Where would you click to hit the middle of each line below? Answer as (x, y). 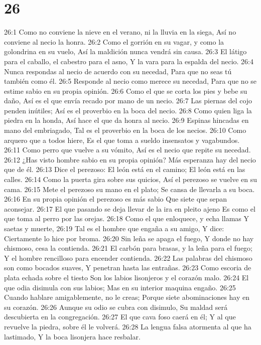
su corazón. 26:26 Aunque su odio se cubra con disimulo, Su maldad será (116, 307)
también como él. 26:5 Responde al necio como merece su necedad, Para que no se (130, 81)
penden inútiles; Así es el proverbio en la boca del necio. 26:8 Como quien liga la (128, 110)
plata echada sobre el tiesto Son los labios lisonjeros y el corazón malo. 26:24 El (126, 277)
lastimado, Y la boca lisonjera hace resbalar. (72, 336)
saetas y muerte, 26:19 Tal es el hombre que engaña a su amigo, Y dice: (114, 228)
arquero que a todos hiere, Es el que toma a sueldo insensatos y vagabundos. (122, 140)
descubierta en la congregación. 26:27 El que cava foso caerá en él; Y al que (120, 317)
